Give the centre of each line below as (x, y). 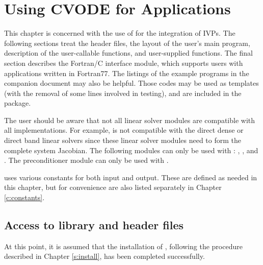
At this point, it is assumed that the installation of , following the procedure (123, 246)
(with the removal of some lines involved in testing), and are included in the (123, 93)
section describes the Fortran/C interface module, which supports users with (124, 63)
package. (18, 103)
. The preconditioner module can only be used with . (86, 160)
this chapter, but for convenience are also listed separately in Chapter (113, 187)
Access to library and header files (94, 225)
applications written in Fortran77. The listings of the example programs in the (127, 73)
